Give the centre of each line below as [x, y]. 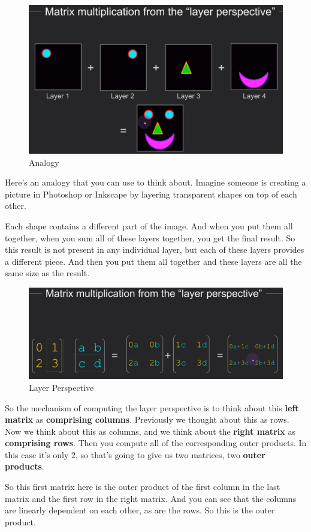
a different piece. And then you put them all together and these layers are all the [153, 261]
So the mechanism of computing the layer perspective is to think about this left [152, 407]
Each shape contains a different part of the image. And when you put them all [149, 225]
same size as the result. [47, 273]
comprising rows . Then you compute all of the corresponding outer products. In [156, 443]
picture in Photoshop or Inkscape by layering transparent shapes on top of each [151, 194]
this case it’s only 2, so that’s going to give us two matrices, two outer [135, 454]
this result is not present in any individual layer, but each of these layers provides [155, 249]
